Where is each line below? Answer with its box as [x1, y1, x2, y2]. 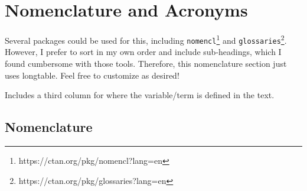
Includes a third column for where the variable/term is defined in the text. [5, 89, 275, 101]
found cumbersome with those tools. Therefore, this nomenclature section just [5, 57, 287, 70]
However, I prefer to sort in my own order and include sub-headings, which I [5, 46, 282, 58]
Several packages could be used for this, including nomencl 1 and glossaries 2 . [5, 33, 287, 46]
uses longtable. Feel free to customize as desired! [5, 69, 179, 81]
